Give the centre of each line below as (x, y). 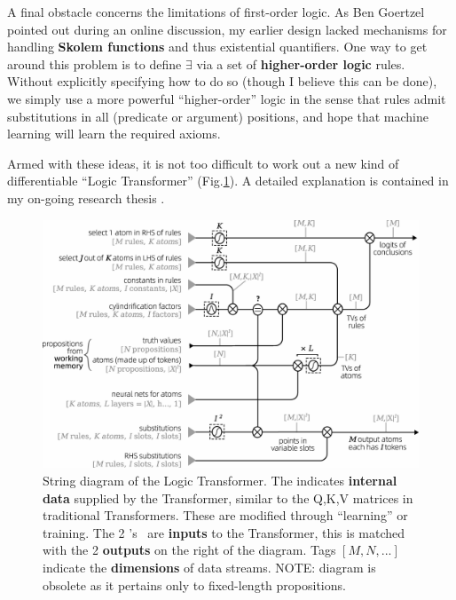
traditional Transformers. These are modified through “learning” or (225, 515)
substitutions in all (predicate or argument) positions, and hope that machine (218, 116)
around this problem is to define (94, 63)
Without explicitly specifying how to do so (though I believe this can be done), (222, 81)
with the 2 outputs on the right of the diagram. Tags (189, 550)
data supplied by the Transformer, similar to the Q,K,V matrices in (228, 497)
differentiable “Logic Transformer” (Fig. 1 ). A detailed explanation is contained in (228, 181)
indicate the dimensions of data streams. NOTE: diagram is (209, 567)
